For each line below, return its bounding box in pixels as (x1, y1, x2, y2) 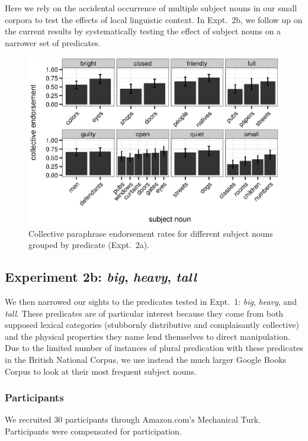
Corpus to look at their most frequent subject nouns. (5, 365, 197, 377)
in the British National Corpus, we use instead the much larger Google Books (5, 353, 287, 365)
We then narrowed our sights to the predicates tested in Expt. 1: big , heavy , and (5, 295, 297, 307)
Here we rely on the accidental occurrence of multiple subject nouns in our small (5, 2, 297, 14)
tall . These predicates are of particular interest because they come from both (5, 307, 284, 319)
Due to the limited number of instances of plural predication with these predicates (5, 342, 303, 354)
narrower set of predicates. (5, 36, 101, 49)
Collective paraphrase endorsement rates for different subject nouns (28, 227, 273, 239)
